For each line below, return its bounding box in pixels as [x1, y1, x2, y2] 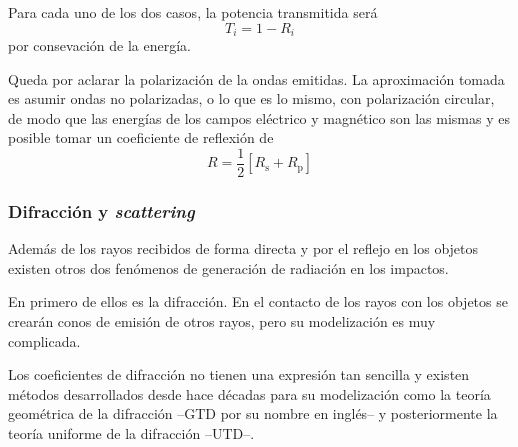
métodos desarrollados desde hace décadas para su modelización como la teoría [8, 383, 491, 404]
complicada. [8, 330, 81, 351]
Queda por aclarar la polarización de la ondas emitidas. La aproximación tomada [8, 68, 505, 89]
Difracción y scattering [8, 199, 195, 223]
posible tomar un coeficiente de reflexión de [8, 127, 274, 148]
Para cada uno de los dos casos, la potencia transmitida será [8, 2, 378, 22]
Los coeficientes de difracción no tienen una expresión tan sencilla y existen [8, 364, 470, 385]
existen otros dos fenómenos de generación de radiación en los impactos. [8, 257, 449, 278]
